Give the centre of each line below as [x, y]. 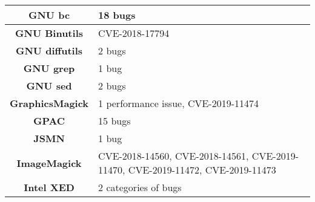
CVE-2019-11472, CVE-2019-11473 [202, 170]
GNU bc [49, 15]
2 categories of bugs [140, 187]
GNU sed [49, 86]
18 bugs [117, 15]
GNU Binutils [49, 33]
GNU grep [49, 68]
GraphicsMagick [49, 103]
